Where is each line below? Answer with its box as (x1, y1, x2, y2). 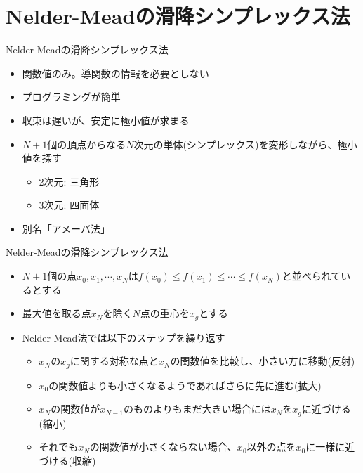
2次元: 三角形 (39, 174, 100, 188)
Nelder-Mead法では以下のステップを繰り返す (22, 330, 225, 344)
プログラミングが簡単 (22, 89, 121, 104)
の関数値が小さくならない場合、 (89, 439, 237, 454)
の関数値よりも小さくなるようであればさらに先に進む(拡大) (48, 377, 322, 392)
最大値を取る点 (22, 306, 91, 320)
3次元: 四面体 (39, 197, 100, 212)
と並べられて (282, 268, 341, 283)
